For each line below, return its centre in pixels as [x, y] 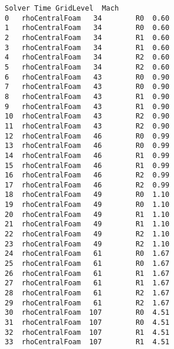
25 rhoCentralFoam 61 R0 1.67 [87, 264]
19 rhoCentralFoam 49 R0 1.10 [87, 205]
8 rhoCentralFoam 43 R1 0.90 [87, 96]
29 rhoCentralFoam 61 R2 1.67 [87, 303]
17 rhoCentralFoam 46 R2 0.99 [87, 185]
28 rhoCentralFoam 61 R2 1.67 [87, 293]
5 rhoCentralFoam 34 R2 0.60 [87, 67]
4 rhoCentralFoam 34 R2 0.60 [87, 57]
